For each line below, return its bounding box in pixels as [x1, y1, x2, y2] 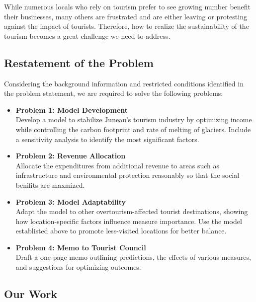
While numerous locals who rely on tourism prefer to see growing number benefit [4, 1, 251, 11]
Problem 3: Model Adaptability [15, 196, 126, 207]
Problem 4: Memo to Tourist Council [15, 242, 146, 252]
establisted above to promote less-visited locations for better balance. [15, 226, 227, 236]
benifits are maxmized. [15, 179, 85, 190]
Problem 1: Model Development [15, 104, 128, 115]
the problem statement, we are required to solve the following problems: [4, 88, 223, 98]
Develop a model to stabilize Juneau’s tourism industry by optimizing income [15, 114, 252, 125]
